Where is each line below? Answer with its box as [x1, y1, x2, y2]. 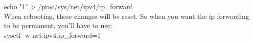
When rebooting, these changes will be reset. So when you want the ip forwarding [4, 11, 249, 21]
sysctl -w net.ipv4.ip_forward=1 [4, 29, 101, 40]
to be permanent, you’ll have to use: [4, 20, 113, 30]
